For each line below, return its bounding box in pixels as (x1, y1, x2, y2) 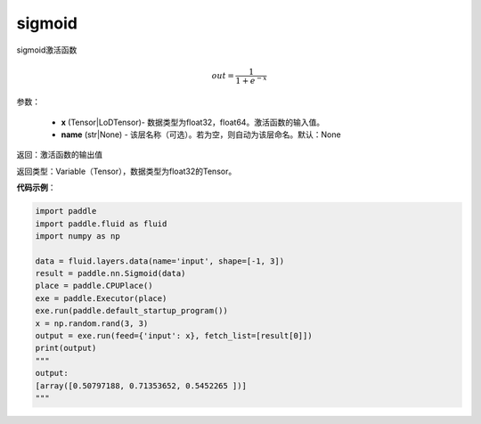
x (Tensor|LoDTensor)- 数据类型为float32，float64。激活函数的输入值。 (61, 117, 325, 127)
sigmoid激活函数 (16, 45, 77, 55)
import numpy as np (35, 231, 120, 241)
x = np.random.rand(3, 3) (35, 318, 149, 329)
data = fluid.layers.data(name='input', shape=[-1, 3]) (35, 256, 285, 266)
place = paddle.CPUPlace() (35, 281, 153, 291)
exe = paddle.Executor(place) (35, 293, 167, 303)
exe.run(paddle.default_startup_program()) (35, 306, 229, 316)
